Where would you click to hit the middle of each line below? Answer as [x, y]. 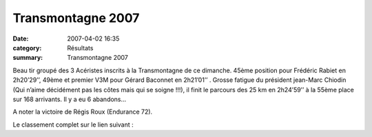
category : [27, 48]
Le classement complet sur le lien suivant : [73, 125]
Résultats [80, 48]
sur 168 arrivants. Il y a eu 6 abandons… [70, 99]
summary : [28, 58]
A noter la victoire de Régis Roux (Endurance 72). [83, 112]
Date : [21, 39]
